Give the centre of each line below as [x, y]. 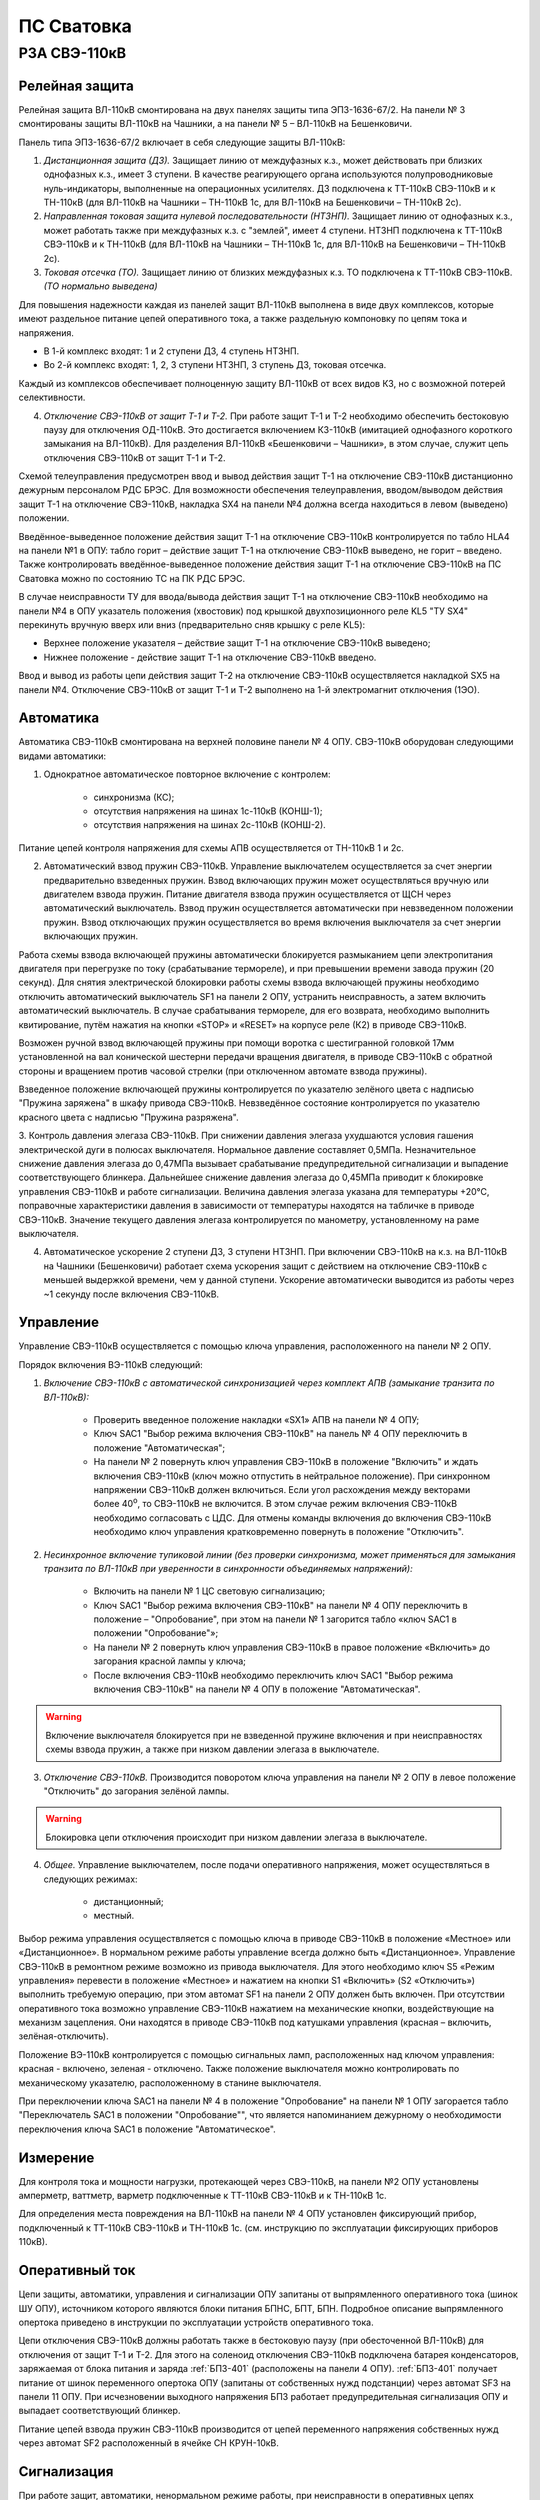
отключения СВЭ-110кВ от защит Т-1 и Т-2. [134, 457]
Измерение [56, 2157]
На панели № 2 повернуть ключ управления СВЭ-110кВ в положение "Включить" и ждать [286, 1462]
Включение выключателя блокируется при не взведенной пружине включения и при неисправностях [264, 1735]
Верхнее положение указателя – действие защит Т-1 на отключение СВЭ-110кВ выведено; [237, 643]
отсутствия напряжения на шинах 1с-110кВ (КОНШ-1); [208, 811]
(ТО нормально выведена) [101, 286]
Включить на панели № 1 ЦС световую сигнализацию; [209, 1591]
